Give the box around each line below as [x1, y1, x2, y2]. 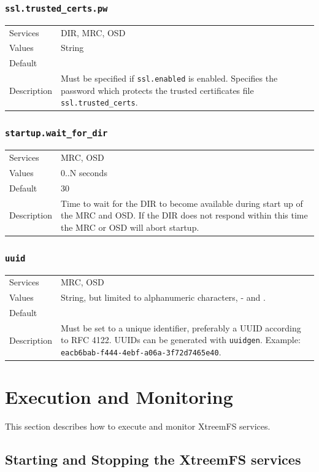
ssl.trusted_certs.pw [5, 3, 108, 14]
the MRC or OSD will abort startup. [60, 220, 199, 233]
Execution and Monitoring [5, 384, 233, 409]
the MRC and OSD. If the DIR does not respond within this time [60, 209, 308, 222]
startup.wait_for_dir [5, 128, 108, 139]
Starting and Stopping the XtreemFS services [5, 450, 301, 469]
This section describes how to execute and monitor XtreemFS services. [5, 420, 271, 433]
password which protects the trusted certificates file [60, 83, 254, 96]
